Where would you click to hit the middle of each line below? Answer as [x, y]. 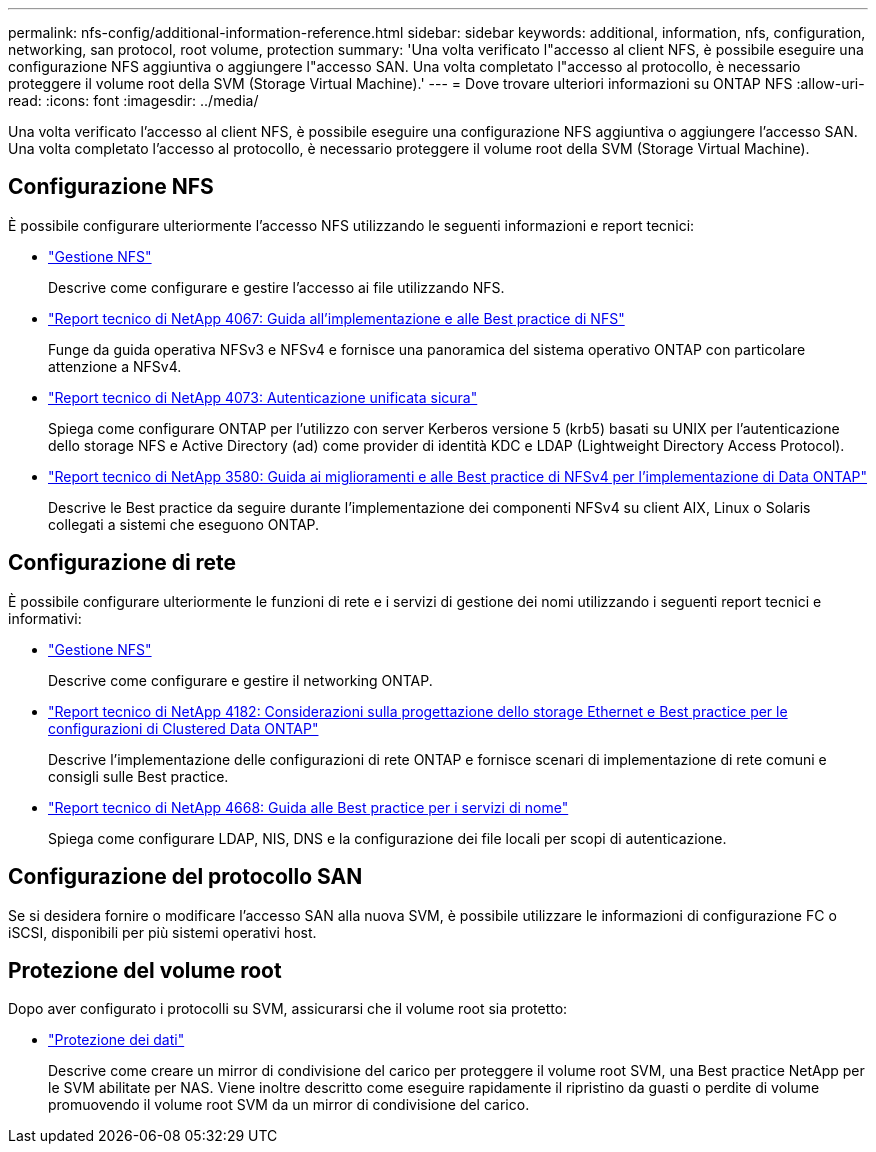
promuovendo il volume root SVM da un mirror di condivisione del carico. [289, 1105]
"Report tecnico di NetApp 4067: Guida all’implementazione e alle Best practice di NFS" [336, 318]
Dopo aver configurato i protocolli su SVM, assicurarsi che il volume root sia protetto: [288, 1009]
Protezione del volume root [145, 970]
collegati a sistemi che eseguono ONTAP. [184, 524]
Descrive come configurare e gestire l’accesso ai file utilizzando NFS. [276, 287]
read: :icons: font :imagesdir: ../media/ [133, 100]
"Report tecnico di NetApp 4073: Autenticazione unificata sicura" [263, 397]
